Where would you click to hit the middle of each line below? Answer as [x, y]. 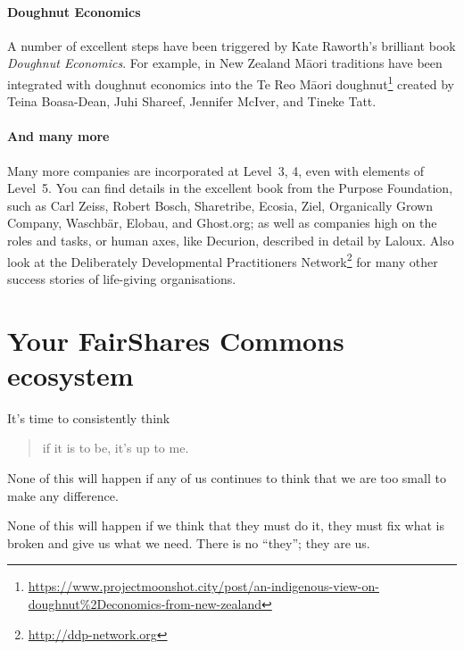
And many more [58, 136]
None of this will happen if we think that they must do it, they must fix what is [226, 525]
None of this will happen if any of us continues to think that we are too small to [227, 477]
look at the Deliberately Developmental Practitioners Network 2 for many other [223, 260]
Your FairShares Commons [176, 340]
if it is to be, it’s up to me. [116, 448]
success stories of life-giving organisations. [122, 278]
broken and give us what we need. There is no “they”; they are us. [189, 542]
